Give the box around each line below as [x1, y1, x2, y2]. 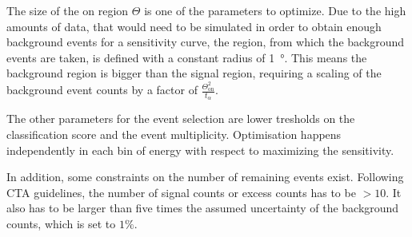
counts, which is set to [6, 215, 116, 232]
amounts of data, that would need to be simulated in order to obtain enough [6, 18, 382, 34]
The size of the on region [6, 2, 129, 18]
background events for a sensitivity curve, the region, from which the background [6, 34, 405, 50]
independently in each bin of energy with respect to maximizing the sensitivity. [6, 141, 394, 158]
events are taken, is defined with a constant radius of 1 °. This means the [6, 49, 367, 65]
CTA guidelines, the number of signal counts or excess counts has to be [6, 184, 356, 200]
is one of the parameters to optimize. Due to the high [144, 2, 406, 18]
